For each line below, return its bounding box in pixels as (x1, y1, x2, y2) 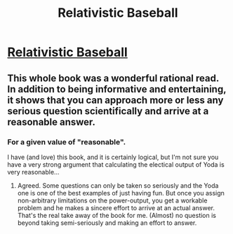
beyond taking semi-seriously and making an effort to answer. (17, 219, 197, 227)
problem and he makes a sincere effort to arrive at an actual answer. (17, 203, 215, 212)
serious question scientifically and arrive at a (7, 105, 209, 117)
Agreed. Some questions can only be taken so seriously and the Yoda (17, 181, 219, 190)
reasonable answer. (7, 116, 96, 128)
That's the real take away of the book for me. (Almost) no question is (17, 211, 216, 219)
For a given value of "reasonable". (7, 137, 126, 146)
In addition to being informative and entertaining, (7, 83, 227, 95)
